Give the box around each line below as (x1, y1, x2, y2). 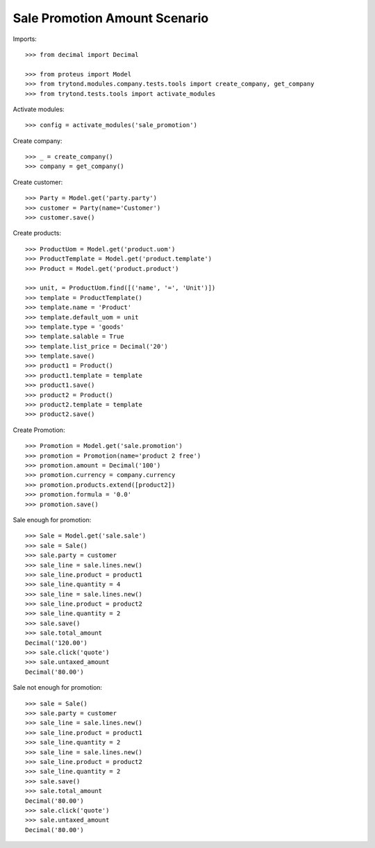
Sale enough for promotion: (12, 515, 92, 524)
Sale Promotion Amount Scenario (12, 10, 209, 26)
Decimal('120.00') (25, 639, 88, 647)
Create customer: (12, 178, 63, 186)
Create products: (12, 229, 62, 238)
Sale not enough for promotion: (12, 683, 103, 692)
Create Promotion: (12, 426, 65, 434)
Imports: (12, 35, 37, 43)
